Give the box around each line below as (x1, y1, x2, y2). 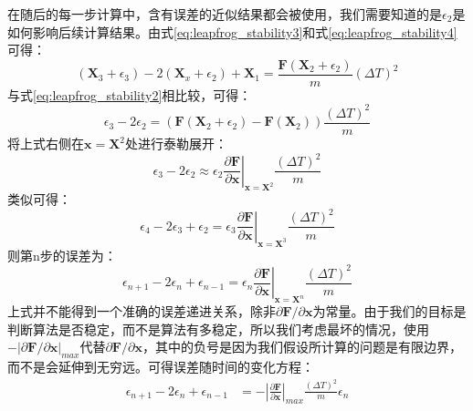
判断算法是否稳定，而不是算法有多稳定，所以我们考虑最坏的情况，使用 (7, 319, 429, 338)
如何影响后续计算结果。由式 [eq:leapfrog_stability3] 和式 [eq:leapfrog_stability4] (7, 22, 457, 41)
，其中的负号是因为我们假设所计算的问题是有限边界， (142, 337, 462, 356)
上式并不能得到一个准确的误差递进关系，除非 (7, 302, 276, 321)
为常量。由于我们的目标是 (312, 302, 467, 321)
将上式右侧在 (7, 134, 84, 152)
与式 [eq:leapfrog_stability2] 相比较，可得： (7, 85, 252, 104)
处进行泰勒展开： (125, 134, 228, 152)
